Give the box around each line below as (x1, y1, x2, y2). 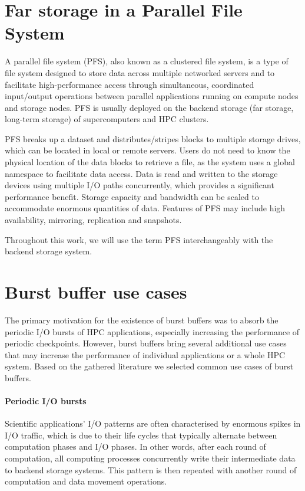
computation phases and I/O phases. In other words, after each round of (5, 440, 266, 453)
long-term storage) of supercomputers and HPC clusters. (5, 113, 209, 125)
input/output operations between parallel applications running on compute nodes (5, 90, 299, 102)
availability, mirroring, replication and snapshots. (5, 214, 182, 226)
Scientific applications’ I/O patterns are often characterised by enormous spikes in (5, 417, 301, 430)
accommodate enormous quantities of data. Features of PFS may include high (5, 202, 286, 214)
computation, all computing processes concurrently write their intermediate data (5, 452, 296, 464)
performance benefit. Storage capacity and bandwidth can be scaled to (5, 190, 259, 202)
